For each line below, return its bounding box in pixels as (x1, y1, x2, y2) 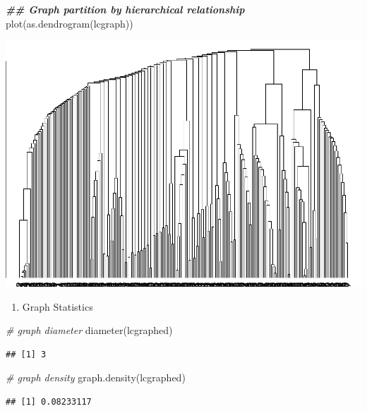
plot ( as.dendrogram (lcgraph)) (6, 16, 133, 30)
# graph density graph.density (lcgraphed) (6, 370, 186, 385)
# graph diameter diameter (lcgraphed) (6, 323, 173, 338)
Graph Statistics (22, 299, 93, 314)
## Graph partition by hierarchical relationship (6, 2, 245, 16)
